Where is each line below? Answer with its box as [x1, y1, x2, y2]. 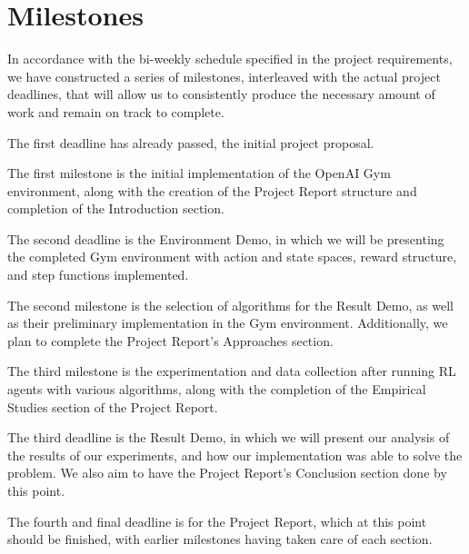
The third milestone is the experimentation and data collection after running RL [7, 361, 456, 381]
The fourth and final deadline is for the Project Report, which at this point [7, 511, 427, 530]
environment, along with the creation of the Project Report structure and [7, 181, 417, 200]
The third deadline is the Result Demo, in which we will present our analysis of [7, 428, 450, 447]
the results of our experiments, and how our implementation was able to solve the [7, 445, 463, 464]
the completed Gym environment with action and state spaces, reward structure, [7, 247, 457, 266]
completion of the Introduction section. [7, 199, 225, 218]
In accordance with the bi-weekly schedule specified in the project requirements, [7, 49, 453, 68]
